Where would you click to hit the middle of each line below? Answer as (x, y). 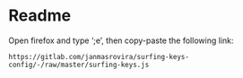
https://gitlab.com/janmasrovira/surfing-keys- (99, 56)
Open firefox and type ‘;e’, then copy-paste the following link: (121, 40)
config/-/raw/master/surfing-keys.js (79, 65)
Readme (40, 16)
